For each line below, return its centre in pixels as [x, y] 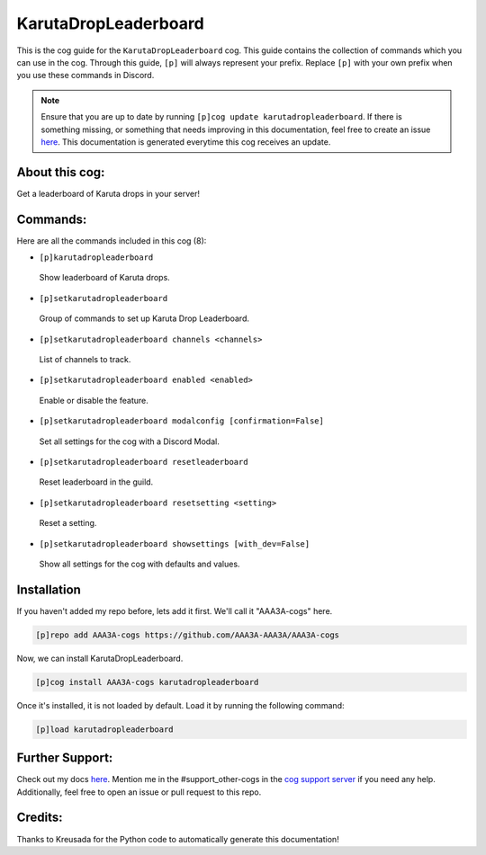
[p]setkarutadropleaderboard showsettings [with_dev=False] [175, 543]
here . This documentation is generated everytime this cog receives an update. [186, 142]
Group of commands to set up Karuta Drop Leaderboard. [144, 318]
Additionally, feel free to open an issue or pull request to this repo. [139, 792]
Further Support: [65, 758]
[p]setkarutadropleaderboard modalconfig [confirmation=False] [181, 421]
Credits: [40, 818]
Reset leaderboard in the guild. [96, 482]
